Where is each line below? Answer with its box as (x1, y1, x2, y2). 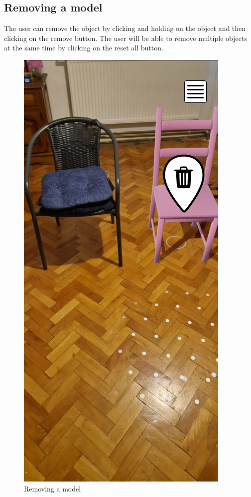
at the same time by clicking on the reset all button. (4, 42, 163, 53)
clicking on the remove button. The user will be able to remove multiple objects (4, 32, 247, 43)
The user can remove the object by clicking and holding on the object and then (4, 23, 246, 33)
